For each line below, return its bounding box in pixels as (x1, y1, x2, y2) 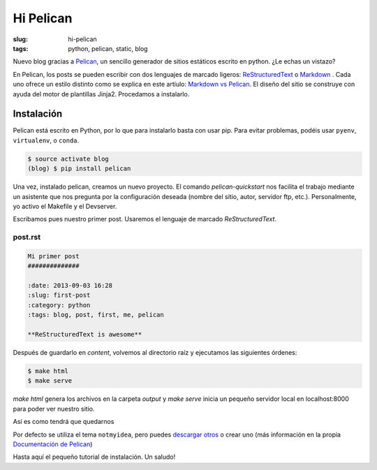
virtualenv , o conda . (13, 136, 80, 145)
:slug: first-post (27, 291, 91, 300)
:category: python (27, 301, 91, 309)
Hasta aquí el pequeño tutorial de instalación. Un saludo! (13, 453, 176, 461)
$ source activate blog (27, 154, 110, 163)
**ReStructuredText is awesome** (27, 330, 142, 338)
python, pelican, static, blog (68, 44, 148, 52)
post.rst (13, 233, 41, 242)
